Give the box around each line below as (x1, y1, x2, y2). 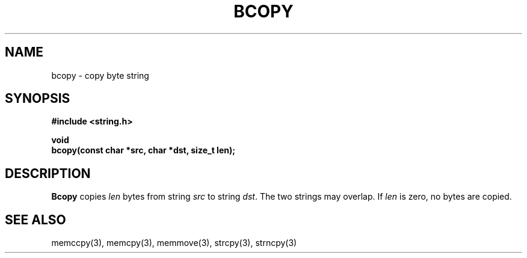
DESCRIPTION (5, 165, 91, 181)
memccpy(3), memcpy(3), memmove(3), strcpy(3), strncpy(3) (51, 238, 297, 248)
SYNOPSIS (5, 91, 70, 106)
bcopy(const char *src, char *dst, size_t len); (51, 145, 236, 156)
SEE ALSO (5, 212, 66, 227)
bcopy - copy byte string (51, 70, 149, 81)
